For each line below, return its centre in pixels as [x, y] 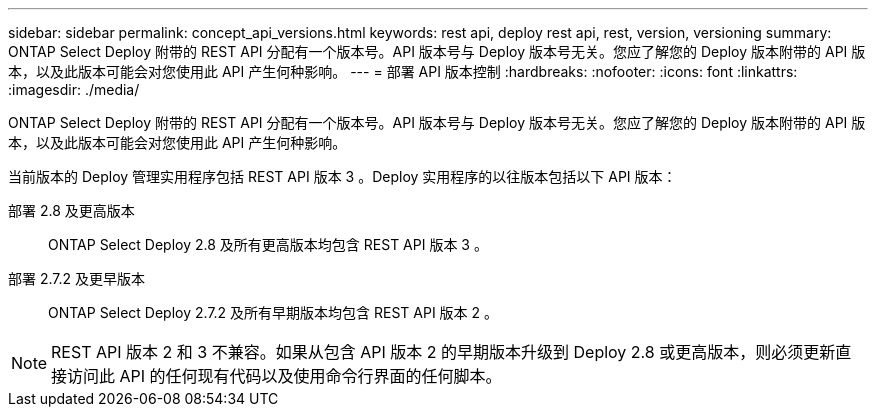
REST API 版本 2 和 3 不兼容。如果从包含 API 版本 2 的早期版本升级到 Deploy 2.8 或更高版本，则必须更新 [443, 352]
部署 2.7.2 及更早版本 [76, 278]
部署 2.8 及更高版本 [71, 210]
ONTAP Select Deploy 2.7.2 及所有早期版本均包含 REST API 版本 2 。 [273, 312]
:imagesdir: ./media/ [74, 89]
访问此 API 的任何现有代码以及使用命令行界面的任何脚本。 [284, 376]
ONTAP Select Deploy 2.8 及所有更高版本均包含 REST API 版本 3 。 [268, 244]
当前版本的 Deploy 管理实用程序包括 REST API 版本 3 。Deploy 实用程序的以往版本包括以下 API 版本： [342, 176]
